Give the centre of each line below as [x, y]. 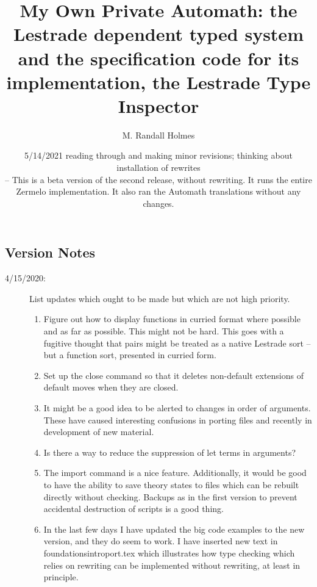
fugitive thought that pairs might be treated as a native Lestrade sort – [177, 343]
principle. [61, 577]
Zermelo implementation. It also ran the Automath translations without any [158, 191]
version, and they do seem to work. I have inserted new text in [161, 541]
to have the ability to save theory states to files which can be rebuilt [171, 484]
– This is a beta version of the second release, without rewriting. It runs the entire [158, 179]
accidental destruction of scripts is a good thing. [134, 509]
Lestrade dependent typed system [158, 34]
